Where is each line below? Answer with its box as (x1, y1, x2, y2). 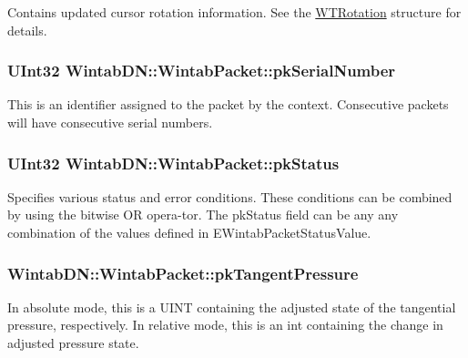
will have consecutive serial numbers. (7, 113, 213, 131)
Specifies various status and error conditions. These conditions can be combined (7, 187, 453, 206)
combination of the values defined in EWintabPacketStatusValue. (7, 223, 371, 241)
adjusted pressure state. (7, 333, 139, 352)
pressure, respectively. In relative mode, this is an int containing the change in (7, 315, 443, 334)
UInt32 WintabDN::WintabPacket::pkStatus (7, 151, 340, 174)
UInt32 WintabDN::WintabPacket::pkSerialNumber (7, 59, 396, 82)
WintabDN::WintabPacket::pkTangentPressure (7, 261, 359, 284)
